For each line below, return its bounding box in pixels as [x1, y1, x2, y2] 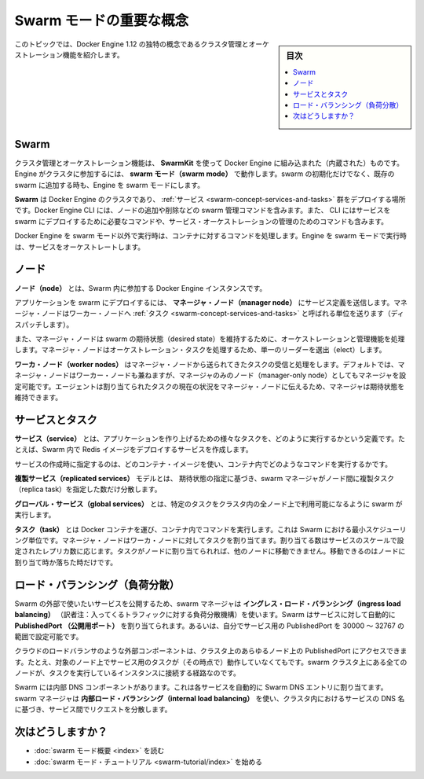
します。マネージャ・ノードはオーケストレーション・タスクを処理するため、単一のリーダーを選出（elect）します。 [14, 345, 386, 355]
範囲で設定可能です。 [14, 631, 83, 641]
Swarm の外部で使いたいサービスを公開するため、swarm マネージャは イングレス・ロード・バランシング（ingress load [14, 598, 401, 608]
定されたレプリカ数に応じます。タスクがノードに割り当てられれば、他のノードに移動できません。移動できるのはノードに [14, 546, 406, 556]
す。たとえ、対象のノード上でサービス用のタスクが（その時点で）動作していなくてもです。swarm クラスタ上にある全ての [14, 657, 408, 667]
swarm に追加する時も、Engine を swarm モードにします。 [14, 180, 204, 189]
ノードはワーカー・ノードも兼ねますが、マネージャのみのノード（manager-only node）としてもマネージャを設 [48, 370, 407, 380]
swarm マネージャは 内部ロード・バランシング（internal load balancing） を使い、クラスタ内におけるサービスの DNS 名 [14, 693, 405, 703]
